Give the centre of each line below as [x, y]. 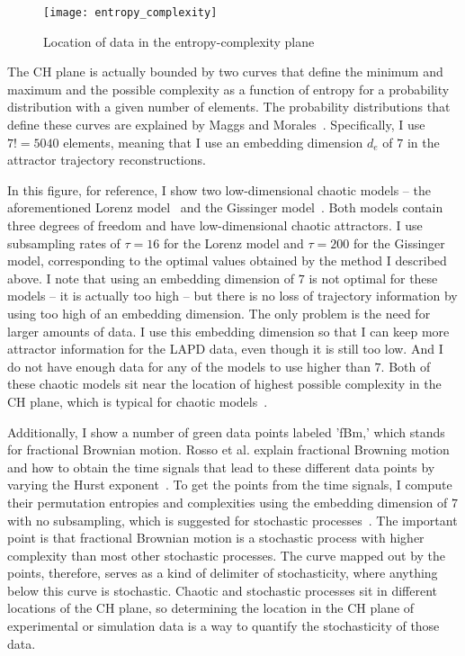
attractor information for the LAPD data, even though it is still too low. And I [225, 349]
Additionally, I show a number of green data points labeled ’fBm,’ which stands [226, 431]
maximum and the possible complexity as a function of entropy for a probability [228, 89]
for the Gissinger [399, 243]
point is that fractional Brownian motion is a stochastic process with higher [216, 538]
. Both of [406, 366]
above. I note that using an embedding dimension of [151, 278]
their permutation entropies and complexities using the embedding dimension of [228, 502]
